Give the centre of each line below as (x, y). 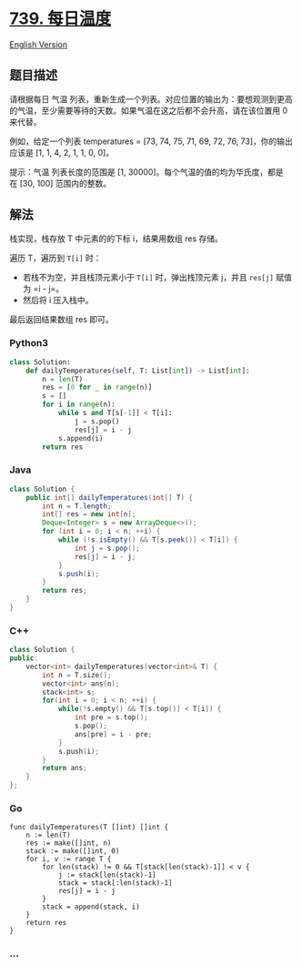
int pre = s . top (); (111, 717)
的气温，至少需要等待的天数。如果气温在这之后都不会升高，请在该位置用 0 (149, 110)
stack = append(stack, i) (91, 907)
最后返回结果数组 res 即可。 (61, 319)
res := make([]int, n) (69, 843)
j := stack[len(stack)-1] (107, 875)
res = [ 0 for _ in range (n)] (97, 388)
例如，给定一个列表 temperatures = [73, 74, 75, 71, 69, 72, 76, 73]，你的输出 (151, 141)
